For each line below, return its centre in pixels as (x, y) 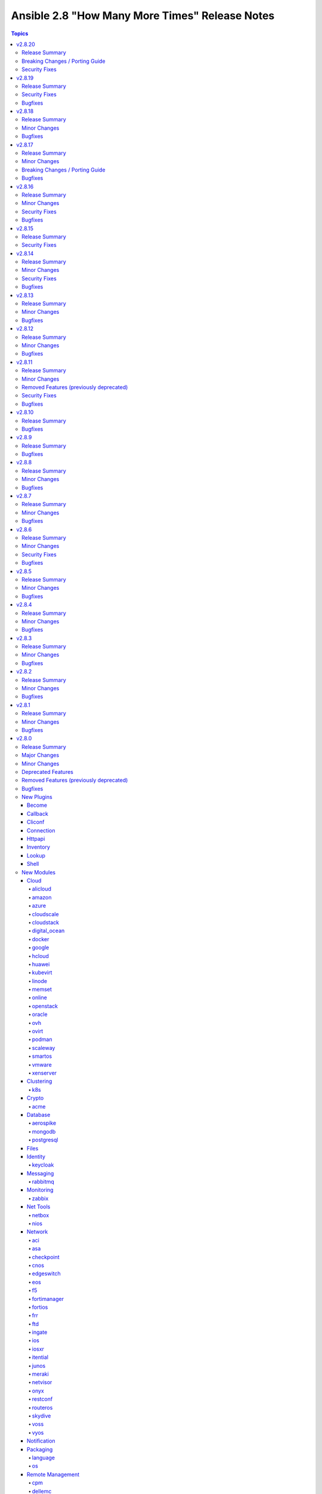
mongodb (44, 1131)
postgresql (45, 1140)
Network (38, 1232)
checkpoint (46, 1257)
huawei (41, 964)
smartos (42, 1056)
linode (40, 981)
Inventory (39, 847)
